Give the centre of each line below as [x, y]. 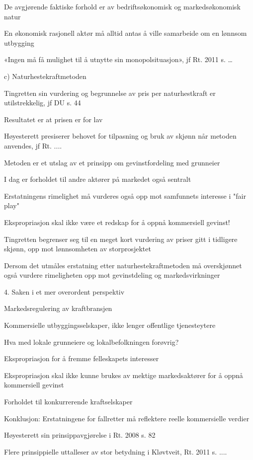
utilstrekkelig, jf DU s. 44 [42, 103]
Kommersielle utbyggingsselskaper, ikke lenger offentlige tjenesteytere [110, 325]
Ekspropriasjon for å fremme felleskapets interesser [82, 358]
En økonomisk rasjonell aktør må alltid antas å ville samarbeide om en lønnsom [126, 33]
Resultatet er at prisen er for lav [53, 119]
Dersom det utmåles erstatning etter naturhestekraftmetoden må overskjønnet [123, 265]
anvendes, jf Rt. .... [33, 145]
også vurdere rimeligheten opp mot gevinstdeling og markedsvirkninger [112, 275]
